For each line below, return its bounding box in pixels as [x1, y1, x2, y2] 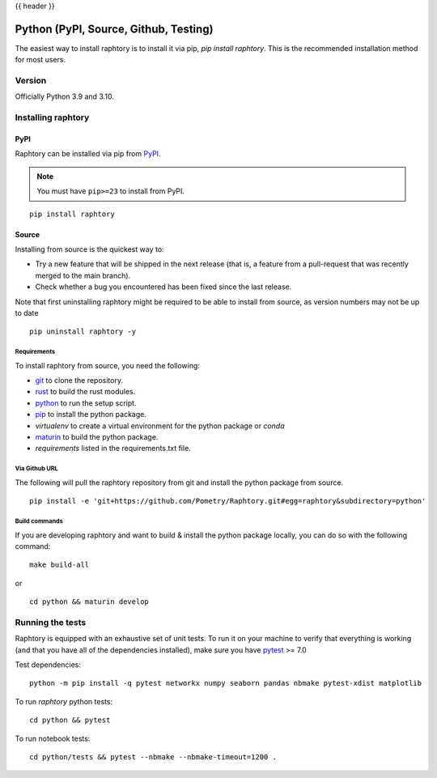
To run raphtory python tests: [15, 696, 113, 706]
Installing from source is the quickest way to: [15, 244, 165, 254]
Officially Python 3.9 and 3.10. [15, 91, 115, 101]
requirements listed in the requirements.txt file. [35, 444, 192, 453]
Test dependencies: [15, 660, 81, 670]
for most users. [15, 55, 66, 65]
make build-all [29, 560, 90, 570]
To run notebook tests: [15, 733, 91, 743]
